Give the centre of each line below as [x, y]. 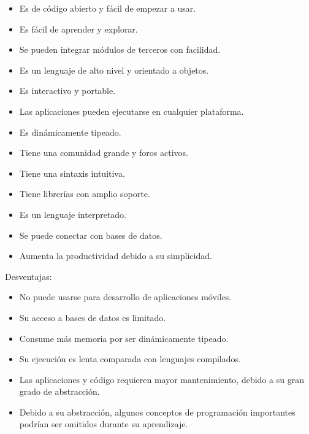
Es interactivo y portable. [67, 91]
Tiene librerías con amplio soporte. [85, 194]
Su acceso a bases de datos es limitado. [93, 317]
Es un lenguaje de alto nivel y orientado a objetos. [114, 70]
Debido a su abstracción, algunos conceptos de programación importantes [157, 412]
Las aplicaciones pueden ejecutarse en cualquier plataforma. [132, 111]
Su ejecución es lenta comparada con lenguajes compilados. [130, 359]
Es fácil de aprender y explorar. [78, 29]
